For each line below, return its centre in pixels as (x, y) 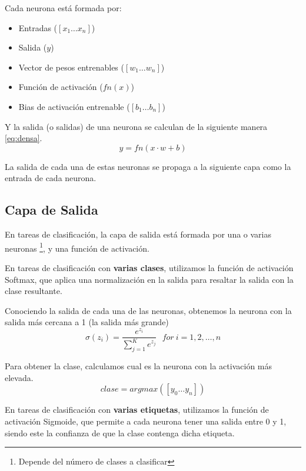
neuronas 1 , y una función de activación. (77, 247)
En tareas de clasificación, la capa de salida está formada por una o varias (138, 234)
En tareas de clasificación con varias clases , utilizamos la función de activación (149, 267)
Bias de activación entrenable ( (74, 106)
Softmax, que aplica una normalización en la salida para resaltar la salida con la (149, 279)
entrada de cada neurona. (51, 178)
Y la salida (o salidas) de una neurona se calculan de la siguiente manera (136, 126)
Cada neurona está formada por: (63, 8)
